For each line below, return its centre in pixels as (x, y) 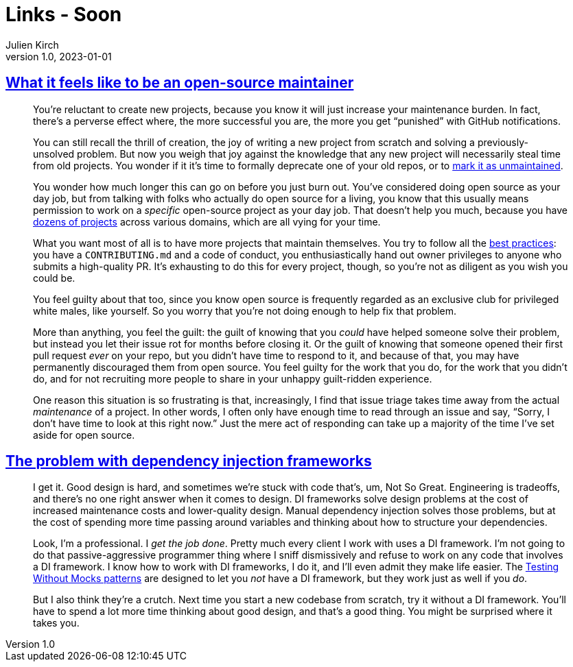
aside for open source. (84, 435)
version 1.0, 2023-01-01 (59, 56)
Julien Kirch (32, 45)
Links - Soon (64, 14)
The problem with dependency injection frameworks (189, 461)
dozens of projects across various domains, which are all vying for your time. (207, 221)
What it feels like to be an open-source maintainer (180, 83)
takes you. (56, 623)
